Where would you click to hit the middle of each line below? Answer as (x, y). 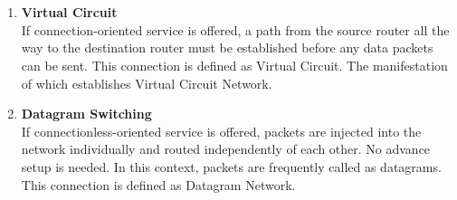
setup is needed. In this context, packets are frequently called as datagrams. (231, 166)
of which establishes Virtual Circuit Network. (147, 83)
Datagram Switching (86, 114)
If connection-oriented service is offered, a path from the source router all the (235, 29)
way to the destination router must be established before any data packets (227, 48)
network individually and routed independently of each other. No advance (226, 149)
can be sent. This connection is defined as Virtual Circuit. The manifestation (234, 65)
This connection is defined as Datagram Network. (158, 184)
